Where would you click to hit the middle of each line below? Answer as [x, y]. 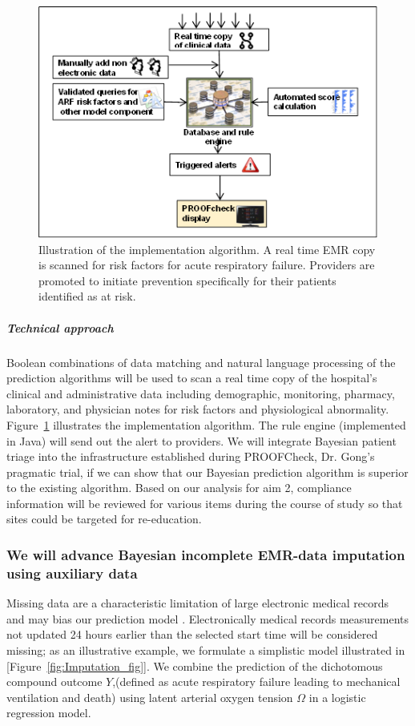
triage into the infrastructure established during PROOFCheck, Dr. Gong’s [191, 456]
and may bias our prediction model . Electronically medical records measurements [208, 618]
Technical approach [60, 327]
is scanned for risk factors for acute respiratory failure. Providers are [207, 265]
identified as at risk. [87, 296]
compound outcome [54, 682]
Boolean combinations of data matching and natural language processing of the [201, 362]
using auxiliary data [72, 573]
